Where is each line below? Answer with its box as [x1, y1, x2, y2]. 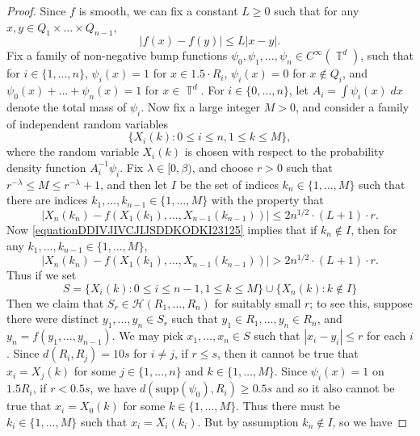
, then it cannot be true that [216, 345, 359, 362]
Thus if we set [6, 266, 77, 283]
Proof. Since [6, 2, 66, 19]
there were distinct [6, 310, 99, 327]
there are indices [6, 191, 88, 208]
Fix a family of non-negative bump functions [6, 47, 228, 64]
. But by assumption [197, 413, 299, 430]
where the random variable [6, 143, 139, 160]
